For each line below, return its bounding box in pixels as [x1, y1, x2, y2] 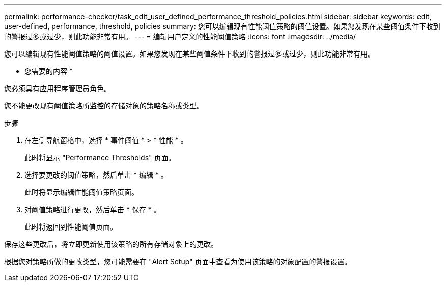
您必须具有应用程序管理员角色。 [4, 84, 111, 93]
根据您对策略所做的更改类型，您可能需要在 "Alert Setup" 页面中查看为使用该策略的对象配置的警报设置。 [4, 257, 352, 266]
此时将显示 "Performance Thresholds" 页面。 [24, 153, 176, 162]
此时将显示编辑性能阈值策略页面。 [24, 188, 138, 196]
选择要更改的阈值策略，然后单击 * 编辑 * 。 [24, 170, 168, 179]
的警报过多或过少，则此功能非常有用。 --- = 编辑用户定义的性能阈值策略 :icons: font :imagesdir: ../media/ [4, 32, 356, 41]
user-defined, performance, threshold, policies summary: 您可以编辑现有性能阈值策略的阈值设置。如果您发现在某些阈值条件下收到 [4, 22, 440, 31]
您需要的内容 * [24, 67, 73, 75]
